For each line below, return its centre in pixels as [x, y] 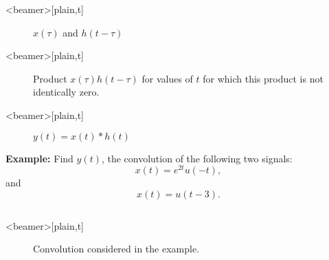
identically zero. [66, 92]
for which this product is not [263, 78]
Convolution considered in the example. [116, 249]
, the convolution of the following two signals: [197, 158]
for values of [167, 78]
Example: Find [39, 158]
